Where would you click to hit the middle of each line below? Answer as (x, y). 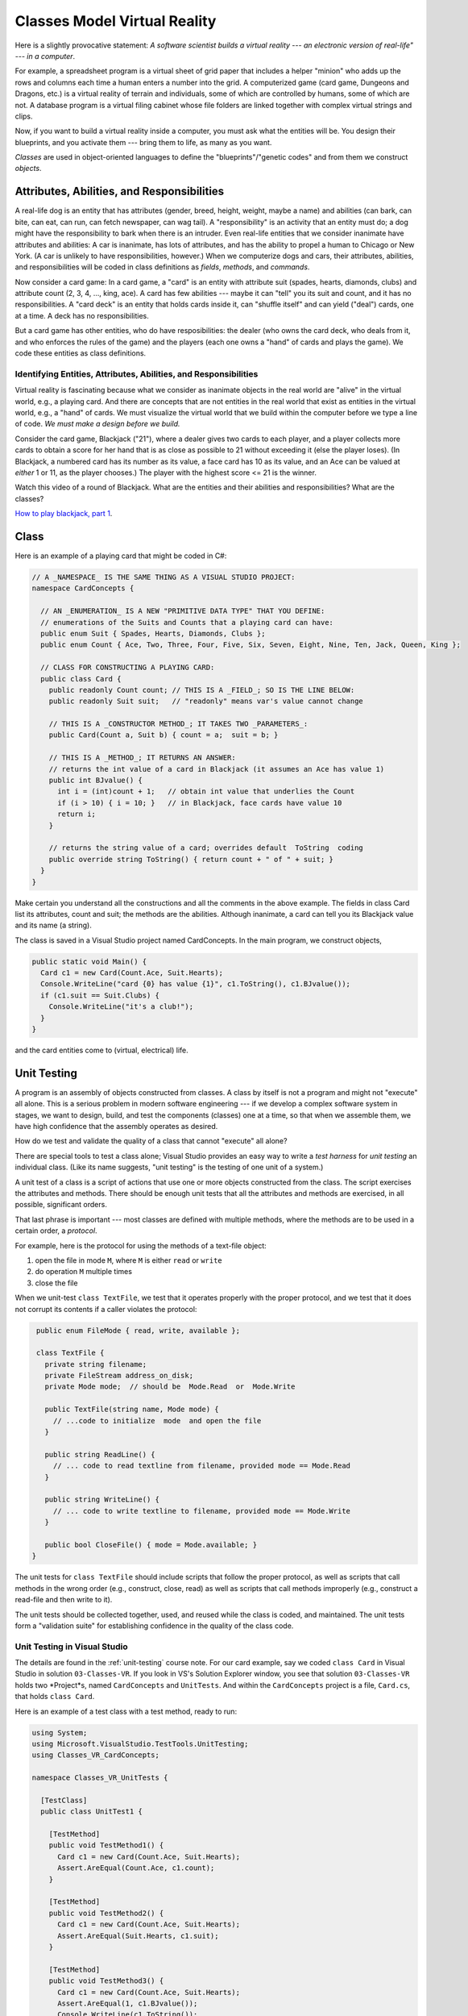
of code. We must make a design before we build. (97, 424)
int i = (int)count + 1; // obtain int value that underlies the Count (206, 791)
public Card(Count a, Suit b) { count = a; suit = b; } (164, 735)
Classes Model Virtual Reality (116, 21)
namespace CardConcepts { (83, 588)
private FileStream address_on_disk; (119, 1376)
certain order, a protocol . (56, 1231)
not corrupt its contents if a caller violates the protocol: (106, 1309)
